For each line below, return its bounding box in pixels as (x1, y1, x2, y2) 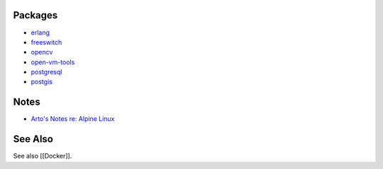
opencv (30, 48, 53, 57)
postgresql (30, 68, 62, 76)
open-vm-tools (30, 57, 75, 66)
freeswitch (30, 37, 62, 46)
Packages (13, 9, 58, 21)
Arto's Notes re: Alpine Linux (30, 115, 115, 123)
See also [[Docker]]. (13, 152, 72, 161)
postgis (30, 78, 53, 86)
